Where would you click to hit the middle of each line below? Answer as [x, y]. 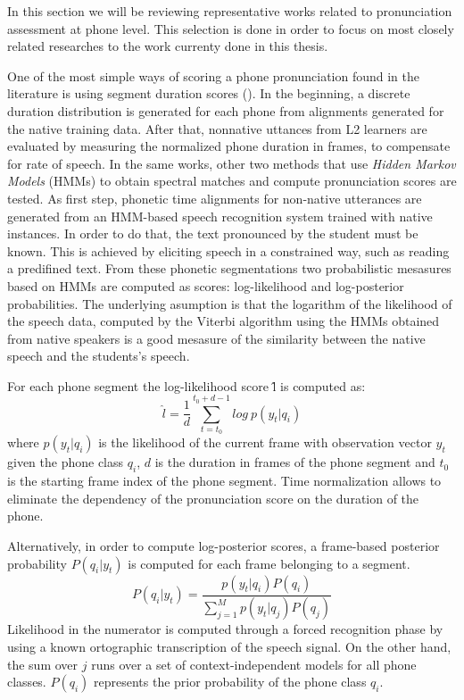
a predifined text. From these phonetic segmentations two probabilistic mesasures [229, 268]
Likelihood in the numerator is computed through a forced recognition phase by [225, 629]
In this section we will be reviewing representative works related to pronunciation [230, 11]
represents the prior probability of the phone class [230, 682]
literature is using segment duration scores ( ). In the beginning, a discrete [209, 93]
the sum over [43, 664]
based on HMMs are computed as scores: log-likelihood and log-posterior [206, 285]
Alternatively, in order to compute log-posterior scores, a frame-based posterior [224, 545]
